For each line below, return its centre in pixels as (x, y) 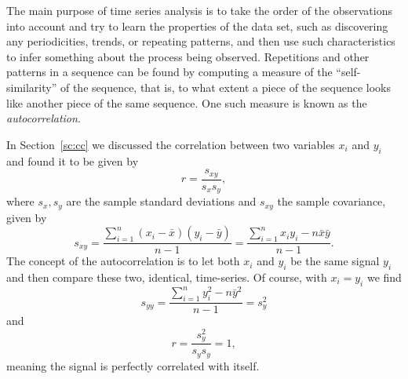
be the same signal (335, 261)
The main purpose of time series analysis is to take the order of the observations (199, 10)
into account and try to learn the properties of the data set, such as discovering (197, 26)
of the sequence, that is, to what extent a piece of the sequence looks (225, 87)
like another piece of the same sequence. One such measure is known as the (187, 102)
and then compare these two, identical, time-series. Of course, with (167, 277)
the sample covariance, (331, 201)
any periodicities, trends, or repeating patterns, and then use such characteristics (201, 41)
